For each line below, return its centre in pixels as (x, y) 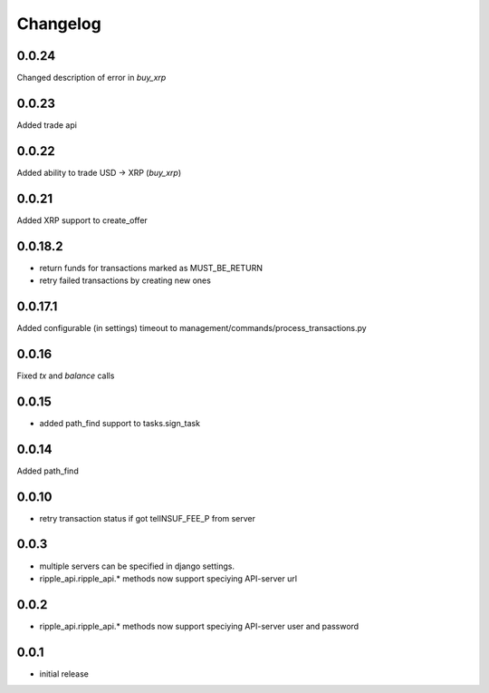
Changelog (59, 24)
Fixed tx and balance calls (66, 376)
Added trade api (47, 125)
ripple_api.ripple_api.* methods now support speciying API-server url (168, 578)
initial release (64, 673)
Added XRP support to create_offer (82, 220)
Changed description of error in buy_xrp (91, 78)
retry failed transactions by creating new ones (125, 280)
